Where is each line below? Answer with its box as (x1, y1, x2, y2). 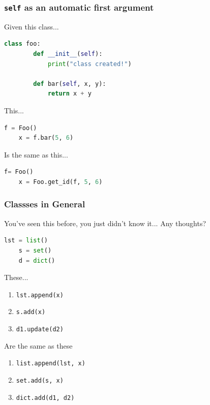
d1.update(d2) (16, 326, 64, 333)
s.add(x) (16, 308, 46, 316)
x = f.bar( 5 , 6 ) (18, 134, 74, 142)
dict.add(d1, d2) (16, 394, 75, 401)
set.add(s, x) (16, 377, 64, 384)
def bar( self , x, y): (33, 80, 106, 87)
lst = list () (4, 237, 48, 244)
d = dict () (18, 257, 55, 264)
